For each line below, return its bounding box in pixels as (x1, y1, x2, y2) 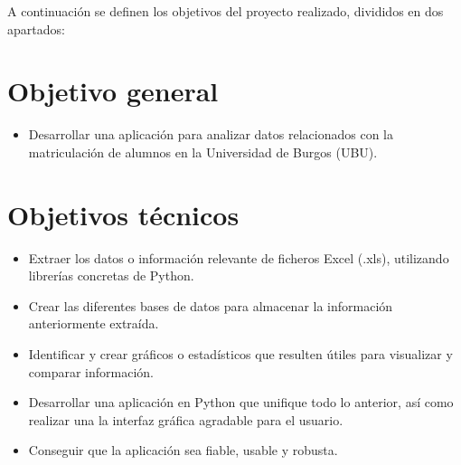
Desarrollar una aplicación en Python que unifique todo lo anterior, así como (28, 393, 454, 412)
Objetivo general (7, 72, 219, 109)
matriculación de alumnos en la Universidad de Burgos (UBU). (28, 142, 378, 161)
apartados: (7, 19, 65, 38)
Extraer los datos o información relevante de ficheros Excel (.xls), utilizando (28, 248, 449, 267)
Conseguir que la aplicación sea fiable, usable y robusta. (28, 441, 338, 460)
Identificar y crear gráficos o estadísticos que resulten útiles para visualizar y (28, 345, 453, 363)
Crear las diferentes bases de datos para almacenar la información (28, 296, 393, 315)
